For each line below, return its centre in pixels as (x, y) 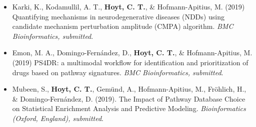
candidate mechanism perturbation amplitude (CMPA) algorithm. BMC (123, 26)
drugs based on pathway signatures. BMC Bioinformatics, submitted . (118, 72)
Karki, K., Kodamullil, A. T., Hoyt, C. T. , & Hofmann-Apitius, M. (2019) (128, 6)
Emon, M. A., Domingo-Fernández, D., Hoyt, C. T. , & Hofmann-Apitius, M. (132, 53)
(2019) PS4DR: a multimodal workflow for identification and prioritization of (130, 62)
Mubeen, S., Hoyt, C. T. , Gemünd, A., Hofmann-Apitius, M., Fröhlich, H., (129, 89)
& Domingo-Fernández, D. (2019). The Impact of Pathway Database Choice (129, 98)
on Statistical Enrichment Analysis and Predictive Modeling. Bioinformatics (129, 108)
